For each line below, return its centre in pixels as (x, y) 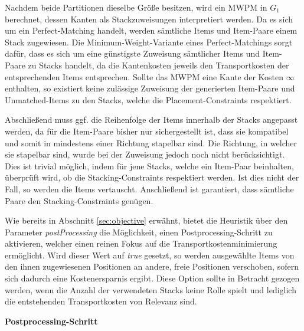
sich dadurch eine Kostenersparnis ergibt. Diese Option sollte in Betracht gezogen (152, 278)
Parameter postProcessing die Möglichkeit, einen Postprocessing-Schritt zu (139, 232)
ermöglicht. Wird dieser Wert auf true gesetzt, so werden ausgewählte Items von (150, 255)
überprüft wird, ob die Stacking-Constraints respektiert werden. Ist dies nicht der (152, 177)
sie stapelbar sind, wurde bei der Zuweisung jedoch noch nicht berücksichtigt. (145, 154)
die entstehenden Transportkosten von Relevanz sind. (101, 301)
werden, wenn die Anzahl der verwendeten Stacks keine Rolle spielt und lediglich (151, 289)
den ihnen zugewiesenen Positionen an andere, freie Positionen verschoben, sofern (152, 266)
